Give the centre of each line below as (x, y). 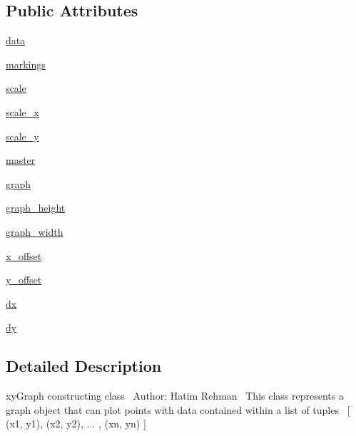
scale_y (22, 136)
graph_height (36, 208)
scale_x (22, 111)
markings (26, 64)
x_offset (24, 255)
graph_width (35, 231)
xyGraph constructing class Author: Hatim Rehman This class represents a (175, 396)
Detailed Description (84, 366)
